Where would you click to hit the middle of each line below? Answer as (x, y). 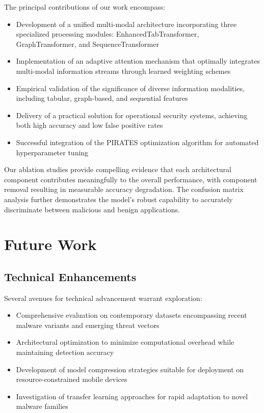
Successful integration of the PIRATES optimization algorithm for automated (137, 142)
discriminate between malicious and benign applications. (92, 209)
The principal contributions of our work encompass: (85, 7)
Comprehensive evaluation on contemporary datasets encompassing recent (131, 315)
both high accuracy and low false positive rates (89, 125)
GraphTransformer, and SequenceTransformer (87, 44)
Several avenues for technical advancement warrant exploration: (103, 298)
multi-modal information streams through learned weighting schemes (123, 71)
